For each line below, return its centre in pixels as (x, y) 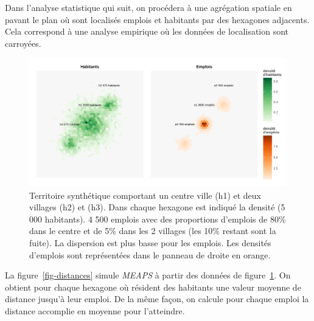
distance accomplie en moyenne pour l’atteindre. (95, 310)
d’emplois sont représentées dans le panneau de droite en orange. (150, 254)
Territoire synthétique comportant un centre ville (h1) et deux (145, 195)
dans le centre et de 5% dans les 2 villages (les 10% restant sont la (153, 231)
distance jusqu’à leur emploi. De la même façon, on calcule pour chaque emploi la (157, 299)
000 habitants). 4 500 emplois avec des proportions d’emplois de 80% (158, 219)
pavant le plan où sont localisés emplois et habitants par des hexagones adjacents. (157, 19)
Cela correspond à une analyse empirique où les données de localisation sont (147, 31)
